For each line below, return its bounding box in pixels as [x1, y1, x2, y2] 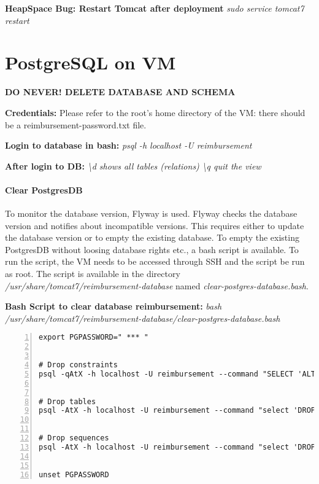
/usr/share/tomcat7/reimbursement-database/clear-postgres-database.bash [5, 311, 280, 324]
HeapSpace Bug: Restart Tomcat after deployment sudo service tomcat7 [5, 2, 304, 14]
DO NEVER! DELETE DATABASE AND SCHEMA [5, 85, 236, 98]
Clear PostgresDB [5, 183, 83, 196]
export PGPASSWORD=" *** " [39, 333, 148, 342]
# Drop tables [39, 397, 96, 406]
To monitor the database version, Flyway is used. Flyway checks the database [5, 207, 298, 220]
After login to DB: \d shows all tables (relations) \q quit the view [5, 159, 261, 172]
